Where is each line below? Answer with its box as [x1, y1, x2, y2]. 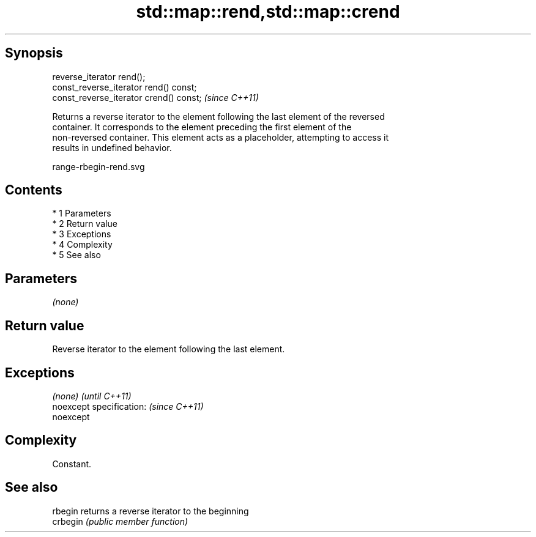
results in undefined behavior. [52, 142, 172, 153]
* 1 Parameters [52, 208, 111, 219]
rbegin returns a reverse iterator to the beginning [52, 505, 249, 516]
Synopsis [5, 45, 63, 61]
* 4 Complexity [52, 239, 113, 250]
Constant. [52, 458, 92, 469]
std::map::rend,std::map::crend [136, 1, 400, 22]
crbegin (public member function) [52, 516, 188, 527]
